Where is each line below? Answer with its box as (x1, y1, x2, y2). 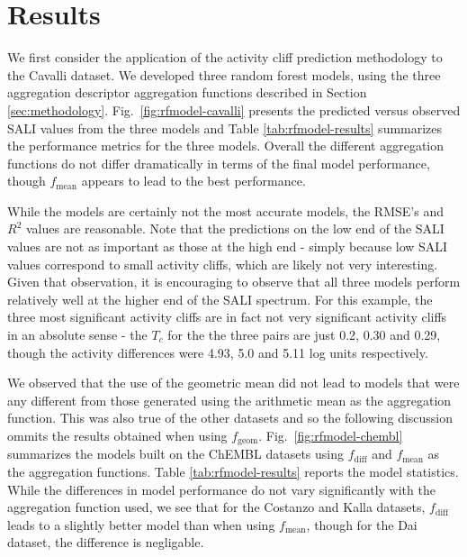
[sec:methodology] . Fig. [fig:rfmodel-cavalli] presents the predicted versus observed (7, 100, 461, 119)
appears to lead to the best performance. (81, 171, 306, 190)
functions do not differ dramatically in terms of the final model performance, (7, 153, 430, 172)
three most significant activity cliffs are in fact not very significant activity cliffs (7, 307, 447, 326)
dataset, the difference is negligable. (7, 533, 204, 552)
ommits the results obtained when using (7, 426, 228, 444)
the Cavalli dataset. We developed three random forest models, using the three (7, 65, 441, 84)
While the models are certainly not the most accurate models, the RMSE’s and (7, 201, 444, 220)
